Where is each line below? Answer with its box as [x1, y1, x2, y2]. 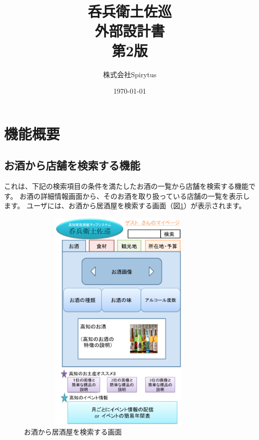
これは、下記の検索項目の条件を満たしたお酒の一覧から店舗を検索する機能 [4, 181, 249, 191]
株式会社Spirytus [103, 69, 157, 79]
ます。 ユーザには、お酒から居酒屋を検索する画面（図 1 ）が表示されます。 [4, 200, 246, 211]
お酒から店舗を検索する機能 [4, 157, 140, 173]
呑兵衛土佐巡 [87, 1, 172, 21]
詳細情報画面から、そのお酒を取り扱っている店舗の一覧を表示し [40, 190, 250, 201]
